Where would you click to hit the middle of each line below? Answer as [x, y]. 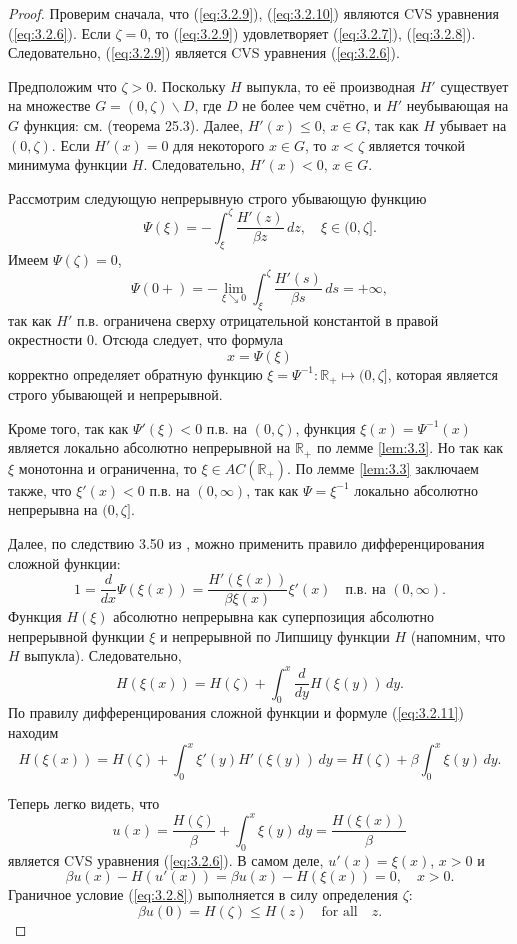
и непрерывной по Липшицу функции [275, 635]
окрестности [45, 339]
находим [33, 731]
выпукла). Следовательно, [103, 655]
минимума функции [68, 164]
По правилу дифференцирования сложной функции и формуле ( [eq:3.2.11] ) [236, 712]
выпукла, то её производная [331, 85]
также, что [40, 489]
